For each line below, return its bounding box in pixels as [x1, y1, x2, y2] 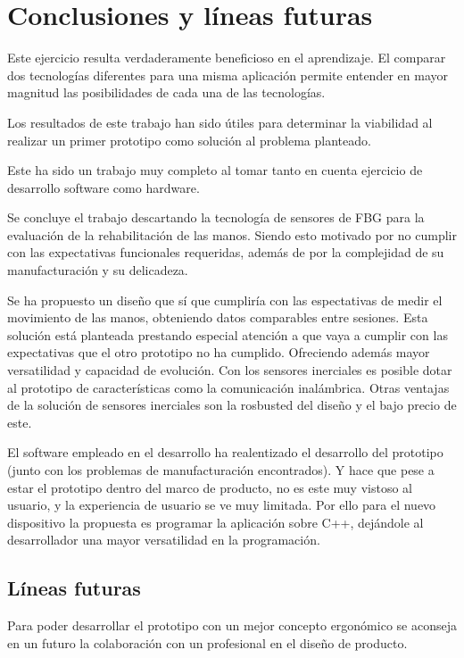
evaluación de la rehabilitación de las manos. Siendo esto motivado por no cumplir [7, 225, 457, 244]
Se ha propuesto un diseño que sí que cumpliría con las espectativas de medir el [7, 290, 443, 309]
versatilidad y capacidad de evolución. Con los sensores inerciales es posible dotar [7, 361, 452, 379]
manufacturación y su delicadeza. [7, 261, 188, 279]
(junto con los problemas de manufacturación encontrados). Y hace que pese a [7, 461, 435, 479]
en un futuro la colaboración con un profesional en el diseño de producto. [7, 633, 408, 652]
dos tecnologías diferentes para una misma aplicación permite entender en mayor [7, 65, 448, 84]
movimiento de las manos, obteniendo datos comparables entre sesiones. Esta [7, 308, 428, 327]
